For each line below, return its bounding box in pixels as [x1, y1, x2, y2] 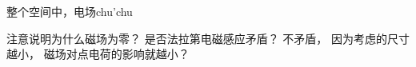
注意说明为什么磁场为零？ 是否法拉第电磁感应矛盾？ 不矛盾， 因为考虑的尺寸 [6, 30, 410, 46]
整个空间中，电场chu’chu [6, 3, 133, 19]
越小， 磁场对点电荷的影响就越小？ [6, 45, 190, 62]
